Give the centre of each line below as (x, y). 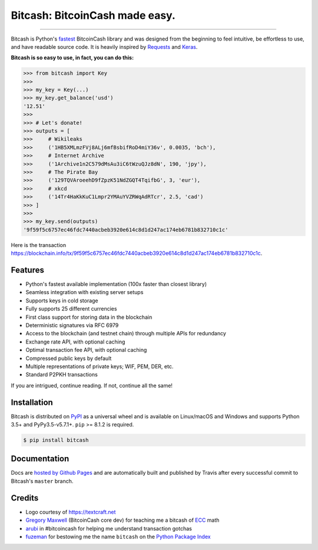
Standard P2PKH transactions (62, 375)
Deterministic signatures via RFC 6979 (72, 325)
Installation (32, 402)
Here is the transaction (39, 245)
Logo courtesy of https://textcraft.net (71, 512)
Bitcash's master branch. (42, 481)
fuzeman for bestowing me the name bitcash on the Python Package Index (118, 536)
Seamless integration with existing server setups (85, 292)
